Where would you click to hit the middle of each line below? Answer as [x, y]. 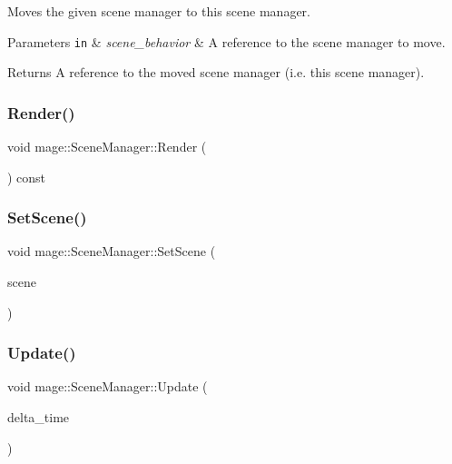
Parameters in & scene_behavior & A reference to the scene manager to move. [226, 41]
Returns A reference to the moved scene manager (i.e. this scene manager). [216, 72]
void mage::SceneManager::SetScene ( [112, 251]
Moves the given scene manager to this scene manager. [159, 11]
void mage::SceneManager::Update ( [108, 386]
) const [27, 177]
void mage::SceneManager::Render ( [107, 147]
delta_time [39, 417]
